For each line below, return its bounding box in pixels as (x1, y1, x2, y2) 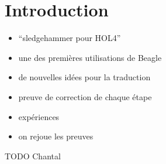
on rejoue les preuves (18, 130, 94, 142)
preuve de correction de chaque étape (18, 90, 152, 102)
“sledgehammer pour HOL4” (18, 32, 121, 44)
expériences (18, 110, 60, 122)
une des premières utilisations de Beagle (18, 51, 162, 63)
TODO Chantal (5, 149, 61, 162)
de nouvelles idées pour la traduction (18, 71, 151, 83)
